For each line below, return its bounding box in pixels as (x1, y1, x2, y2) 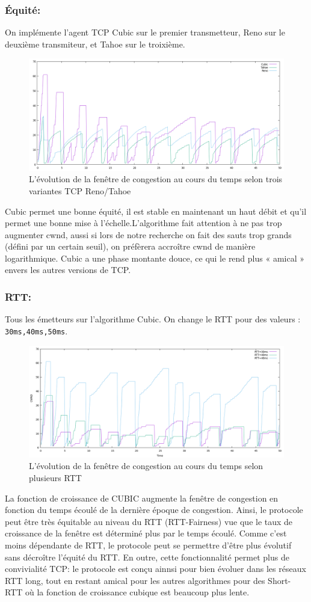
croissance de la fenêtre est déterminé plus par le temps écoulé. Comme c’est (5, 527, 287, 539)
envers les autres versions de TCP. (5, 263, 131, 276)
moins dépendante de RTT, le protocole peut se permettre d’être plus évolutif (5, 539, 292, 551)
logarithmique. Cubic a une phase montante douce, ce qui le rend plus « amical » (5, 251, 305, 264)
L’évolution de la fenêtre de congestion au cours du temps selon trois (29, 173, 283, 185)
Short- (268, 574, 291, 586)
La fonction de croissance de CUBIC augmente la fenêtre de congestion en (5, 491, 279, 504)
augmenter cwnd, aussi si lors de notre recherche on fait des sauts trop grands (5, 228, 292, 241)
